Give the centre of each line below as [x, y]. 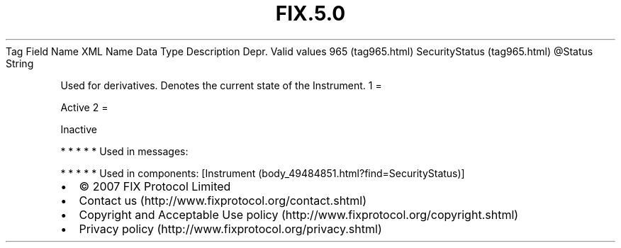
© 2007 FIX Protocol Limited [155, 186]
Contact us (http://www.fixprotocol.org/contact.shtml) [223, 200]
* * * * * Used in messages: [124, 151]
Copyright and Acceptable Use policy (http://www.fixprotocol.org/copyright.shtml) [299, 214]
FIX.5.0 [310, 13]
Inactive [79, 129]
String [20, 63]
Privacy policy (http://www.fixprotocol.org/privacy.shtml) [230, 229]
